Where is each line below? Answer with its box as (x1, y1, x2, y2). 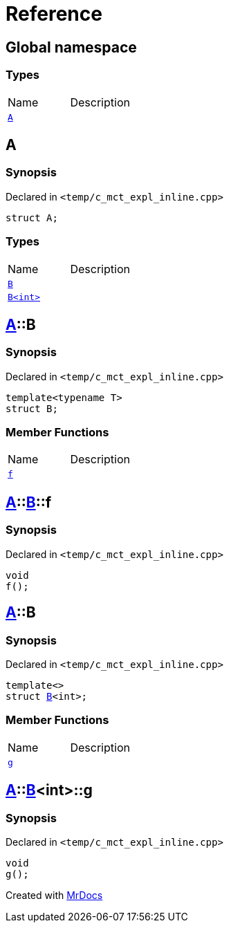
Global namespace (6, 38, 137, 56)
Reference (6, 2, 102, 26)
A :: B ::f (6, 493, 52, 511)
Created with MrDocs (6, 889, 103, 901)
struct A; (6, 212, 58, 223)
